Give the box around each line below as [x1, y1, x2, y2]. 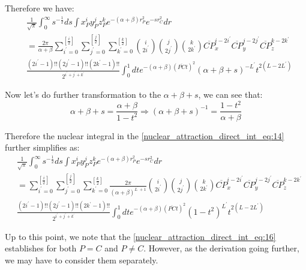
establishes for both [5, 242, 77, 254]
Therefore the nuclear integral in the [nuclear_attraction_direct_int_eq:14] [5, 129, 284, 142]
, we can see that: [198, 88, 263, 101]
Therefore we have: [5, 2, 74, 14]
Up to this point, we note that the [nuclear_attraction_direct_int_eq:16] [5, 230, 276, 242]
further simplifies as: [5, 141, 80, 154]
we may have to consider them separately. [5, 253, 158, 266]
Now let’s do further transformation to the [5, 88, 161, 101]
